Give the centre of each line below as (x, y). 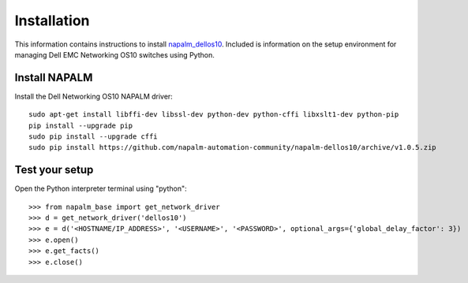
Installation (52, 20)
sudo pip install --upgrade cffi (93, 137)
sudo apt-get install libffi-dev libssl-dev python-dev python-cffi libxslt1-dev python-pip (214, 115)
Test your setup (54, 170)
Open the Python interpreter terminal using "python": (101, 188)
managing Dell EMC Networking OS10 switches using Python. (114, 54)
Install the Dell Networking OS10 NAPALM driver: (94, 96)
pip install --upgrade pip (81, 125)
